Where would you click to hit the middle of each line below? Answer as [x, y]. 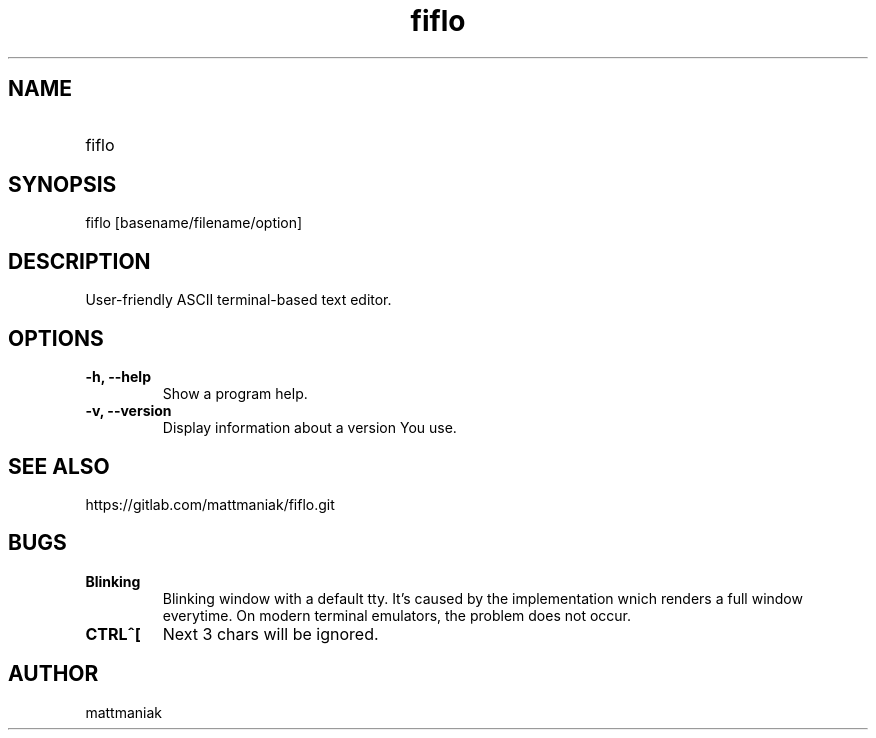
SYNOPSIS [62, 185]
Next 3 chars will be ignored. [270, 633]
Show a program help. [235, 394]
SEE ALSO [59, 466]
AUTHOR [53, 674]
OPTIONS [56, 338]
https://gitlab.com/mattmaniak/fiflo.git [210, 504]
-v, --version [128, 411]
